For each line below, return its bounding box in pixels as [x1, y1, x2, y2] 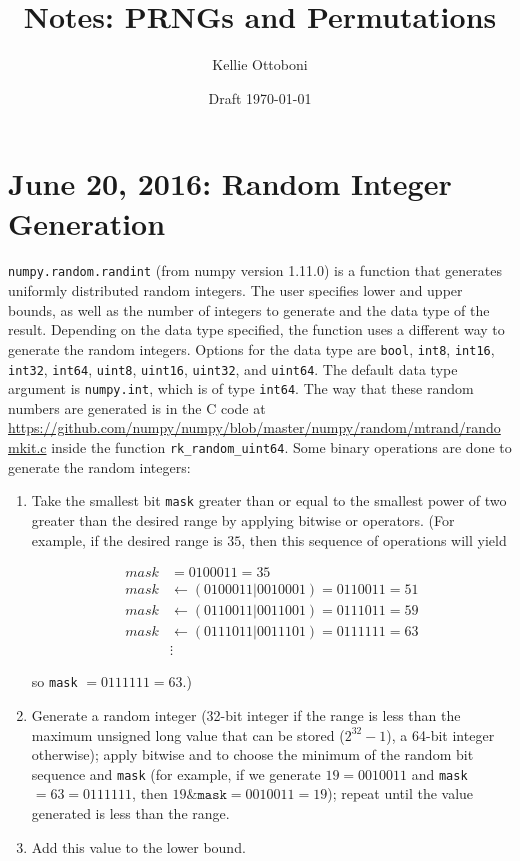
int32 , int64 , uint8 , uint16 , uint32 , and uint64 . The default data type [8, 358, 458, 379]
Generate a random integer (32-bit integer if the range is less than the [31, 704, 461, 725]
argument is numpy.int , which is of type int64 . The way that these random [8, 378, 474, 399]
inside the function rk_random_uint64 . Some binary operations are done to [51, 437, 512, 458]
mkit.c [8, 437, 47, 458]
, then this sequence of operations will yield [241, 529, 507, 550]
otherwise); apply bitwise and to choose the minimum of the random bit [31, 744, 474, 765]
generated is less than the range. [31, 802, 230, 823]
